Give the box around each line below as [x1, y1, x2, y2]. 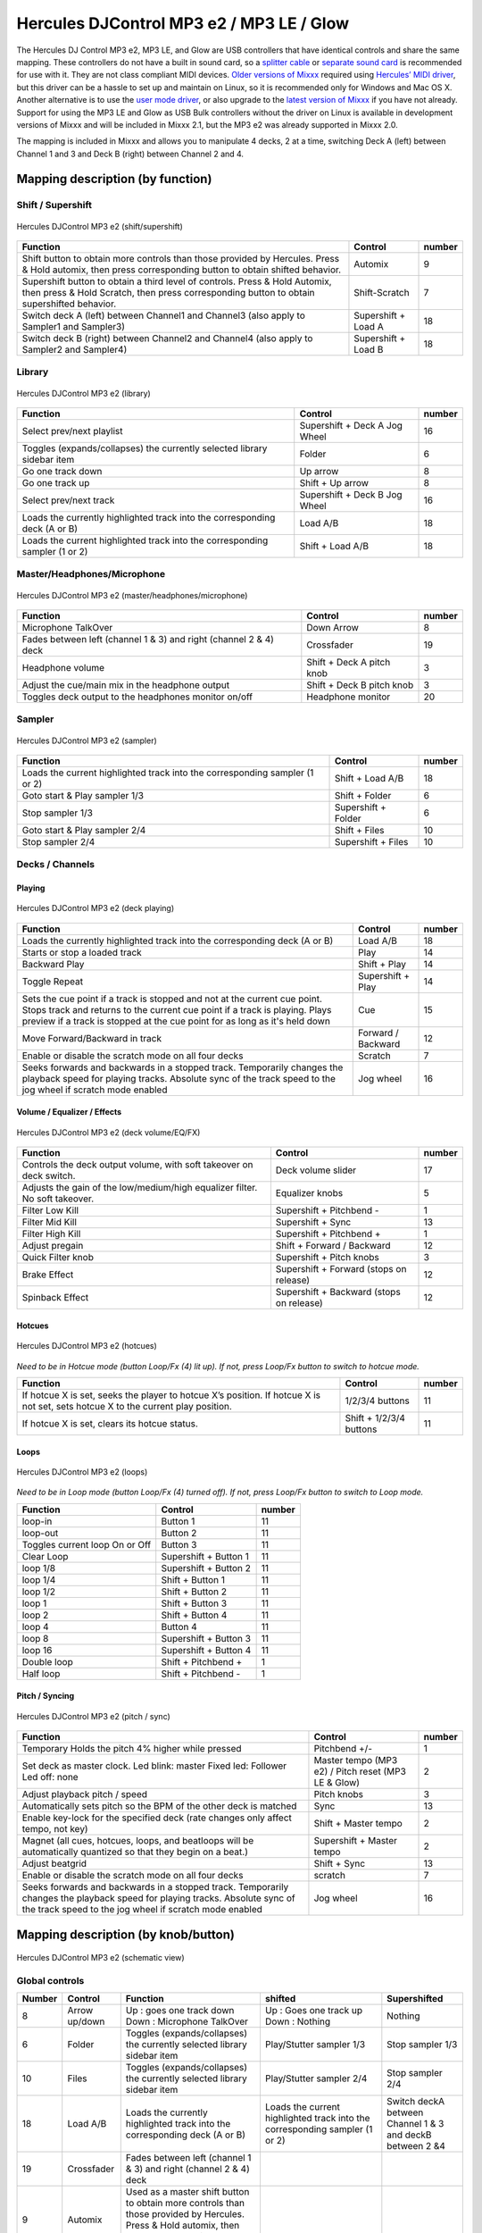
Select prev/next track [21, 494, 115, 506]
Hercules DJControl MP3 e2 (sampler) [16, 735, 158, 746]
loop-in [21, 1515, 53, 1527]
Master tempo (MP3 [313, 1754, 398, 1767]
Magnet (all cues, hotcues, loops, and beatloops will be [21, 1835, 254, 1847]
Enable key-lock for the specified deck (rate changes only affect [21, 1811, 292, 1824]
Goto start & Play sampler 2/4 [21, 824, 146, 836]
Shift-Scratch [353, 287, 410, 299]
